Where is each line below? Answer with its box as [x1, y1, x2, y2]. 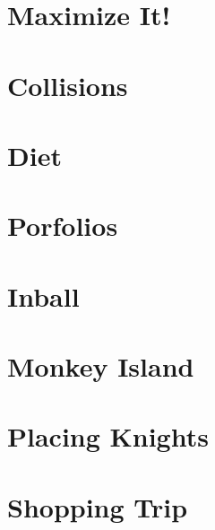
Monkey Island [7, 348, 194, 385]
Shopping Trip [7, 488, 188, 525]
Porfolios [7, 207, 118, 244]
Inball [7, 277, 80, 314]
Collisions [7, 66, 128, 103]
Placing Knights [7, 418, 209, 455]
